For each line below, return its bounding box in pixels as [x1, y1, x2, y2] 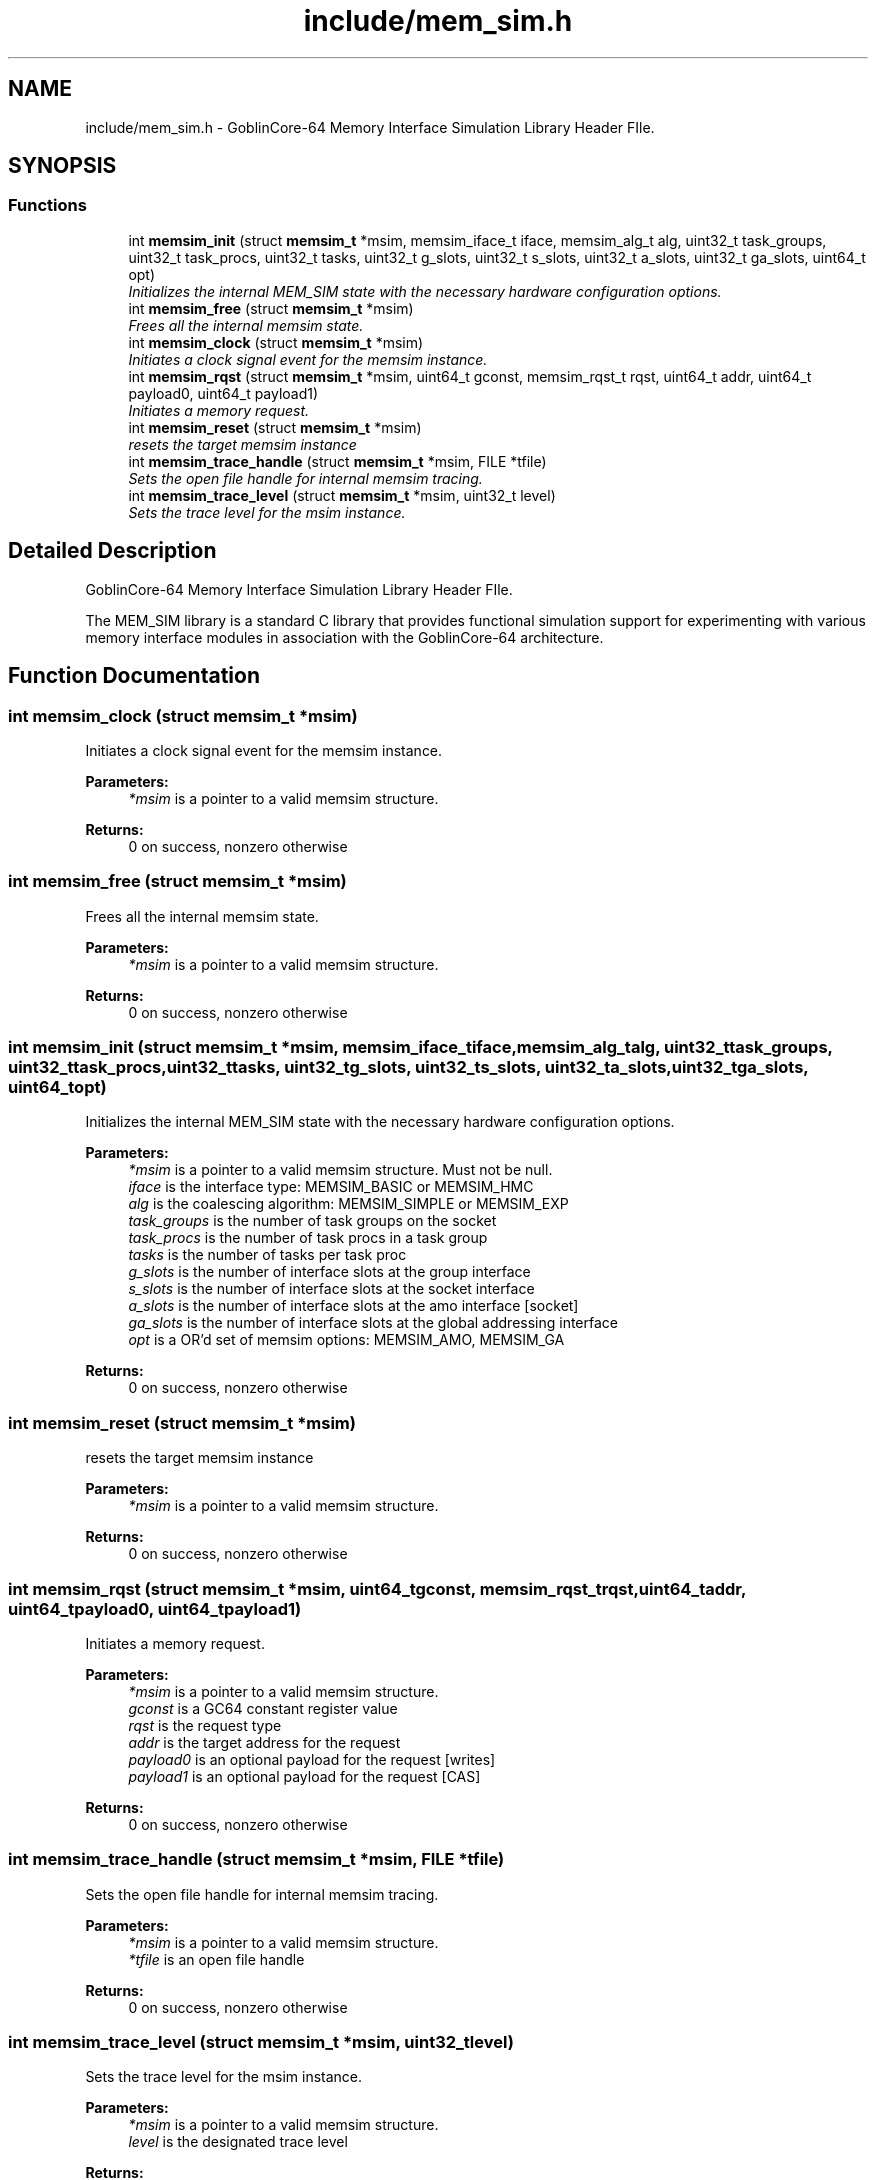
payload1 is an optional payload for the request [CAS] [128, 1767, 481, 1785]
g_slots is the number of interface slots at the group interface [128, 1263, 531, 1281]
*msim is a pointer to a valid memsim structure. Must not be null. [128, 1161, 553, 1179]
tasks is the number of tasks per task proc [128, 1246, 407, 1264]
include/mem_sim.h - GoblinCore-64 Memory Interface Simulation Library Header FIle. [85, 118, 655, 136]
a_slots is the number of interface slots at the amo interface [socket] [128, 1297, 579, 1315]
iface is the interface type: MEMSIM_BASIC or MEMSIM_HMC [128, 1178, 534, 1196]
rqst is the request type [128, 1716, 282, 1734]
